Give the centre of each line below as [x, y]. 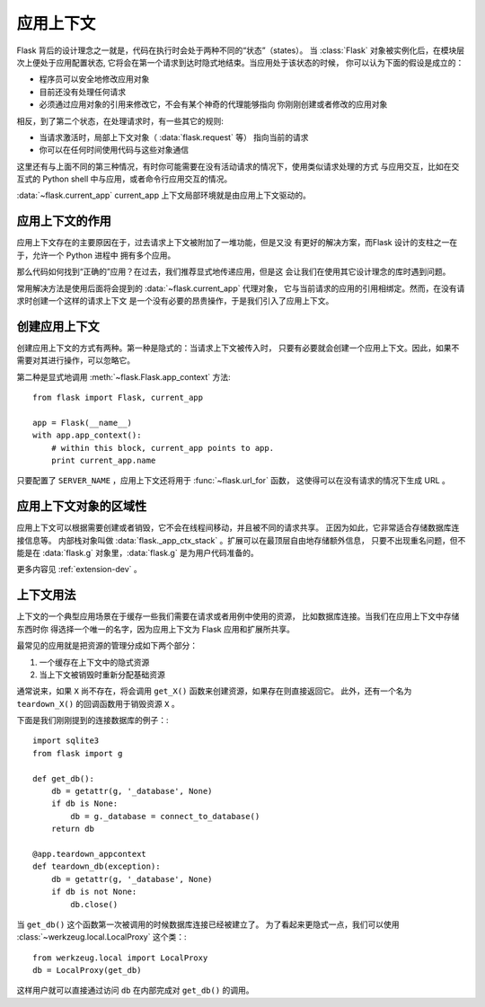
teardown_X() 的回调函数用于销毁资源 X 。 [98, 703]
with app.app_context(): [87, 435]
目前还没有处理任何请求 [82, 92]
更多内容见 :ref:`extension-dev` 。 [79, 570]
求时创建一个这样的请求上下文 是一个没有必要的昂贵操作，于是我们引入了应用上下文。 [175, 300]
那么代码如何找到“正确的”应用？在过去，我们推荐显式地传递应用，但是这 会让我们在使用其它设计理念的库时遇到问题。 [234, 272]
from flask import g [78, 753]
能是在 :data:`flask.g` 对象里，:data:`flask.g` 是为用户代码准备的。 [138, 553]
